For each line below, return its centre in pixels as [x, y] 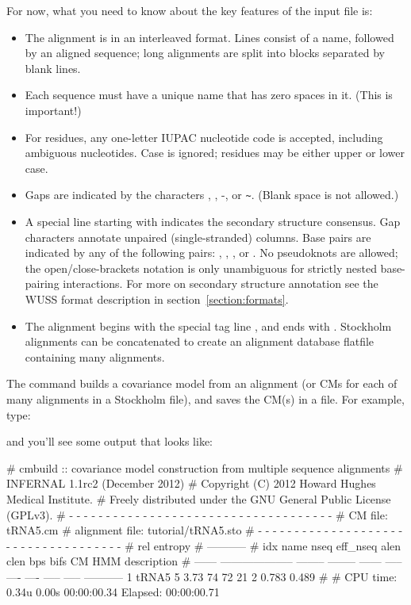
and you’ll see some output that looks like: [110, 441]
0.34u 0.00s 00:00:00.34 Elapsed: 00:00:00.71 [113, 592]
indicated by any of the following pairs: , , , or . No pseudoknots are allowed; [211, 253]
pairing [42, 283]
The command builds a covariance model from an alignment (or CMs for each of [202, 383]
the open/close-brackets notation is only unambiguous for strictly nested [201, 268]
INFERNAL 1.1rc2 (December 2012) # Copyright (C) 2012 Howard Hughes [191, 483]
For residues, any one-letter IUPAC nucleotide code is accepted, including [204, 137]
